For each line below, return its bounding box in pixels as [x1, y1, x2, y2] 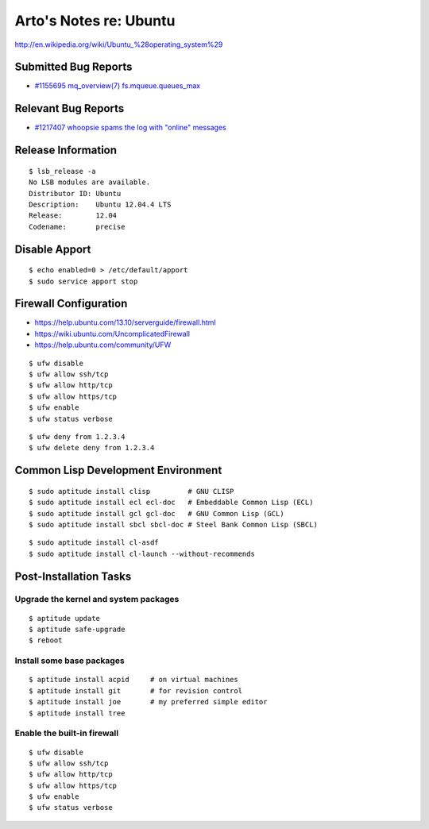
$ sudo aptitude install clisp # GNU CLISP [29, 487, 234, 495]
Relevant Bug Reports [14, 102, 125, 115]
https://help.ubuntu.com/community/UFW [34, 340, 172, 349]
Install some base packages [14, 655, 125, 666]
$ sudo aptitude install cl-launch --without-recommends [29, 549, 256, 558]
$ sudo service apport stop [29, 276, 138, 286]
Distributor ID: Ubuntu [29, 189, 122, 198]
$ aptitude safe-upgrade [29, 625, 126, 634]
